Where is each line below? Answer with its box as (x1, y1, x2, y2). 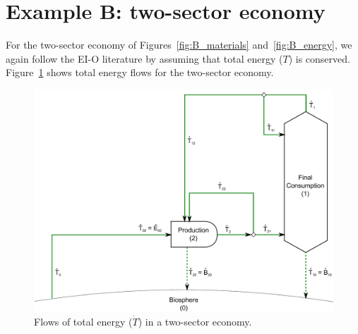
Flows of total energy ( (34, 314, 133, 329)
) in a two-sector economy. (138, 314, 252, 329)
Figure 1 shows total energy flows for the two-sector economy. (6, 65, 274, 80)
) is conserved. (288, 51, 350, 66)
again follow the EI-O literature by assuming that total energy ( (6, 51, 283, 66)
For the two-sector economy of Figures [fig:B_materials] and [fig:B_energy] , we (6, 37, 352, 52)
